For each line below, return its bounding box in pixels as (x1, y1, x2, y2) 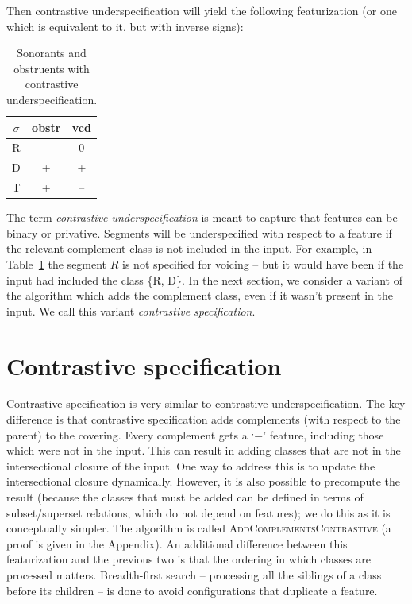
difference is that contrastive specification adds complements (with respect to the (6, 411, 401, 428)
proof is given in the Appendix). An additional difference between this (6, 535, 348, 552)
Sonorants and (17, 45, 87, 61)
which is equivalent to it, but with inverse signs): (6, 17, 244, 34)
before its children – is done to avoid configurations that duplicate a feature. (6, 582, 378, 598)
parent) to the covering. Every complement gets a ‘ (6, 426, 255, 443)
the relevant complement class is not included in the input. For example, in (6, 240, 372, 257)
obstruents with (13, 60, 90, 76)
